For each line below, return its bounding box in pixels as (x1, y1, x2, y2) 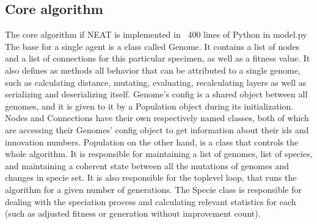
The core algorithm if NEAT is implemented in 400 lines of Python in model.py (5, 28, 307, 41)
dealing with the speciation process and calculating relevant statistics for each (5, 195, 296, 208)
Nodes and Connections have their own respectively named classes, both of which (5, 111, 309, 124)
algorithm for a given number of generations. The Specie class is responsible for (5, 183, 302, 195)
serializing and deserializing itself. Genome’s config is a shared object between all (5, 88, 308, 100)
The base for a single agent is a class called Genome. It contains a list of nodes (5, 40, 300, 52)
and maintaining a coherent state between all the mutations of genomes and (5, 159, 289, 172)
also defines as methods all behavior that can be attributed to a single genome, (5, 63, 301, 76)
